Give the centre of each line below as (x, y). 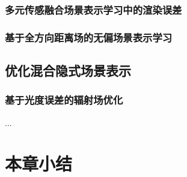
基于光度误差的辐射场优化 (64, 100)
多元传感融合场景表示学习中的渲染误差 (93, 9)
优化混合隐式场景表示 (68, 70)
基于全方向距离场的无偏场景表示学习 (89, 37)
